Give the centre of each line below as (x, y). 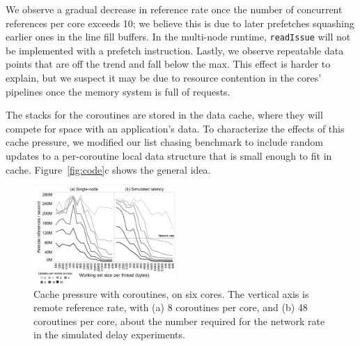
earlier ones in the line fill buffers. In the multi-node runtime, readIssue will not (178, 37)
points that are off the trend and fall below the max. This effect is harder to (168, 64)
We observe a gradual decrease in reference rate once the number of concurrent (174, 9)
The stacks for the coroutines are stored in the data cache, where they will (164, 115)
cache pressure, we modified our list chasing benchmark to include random (164, 142)
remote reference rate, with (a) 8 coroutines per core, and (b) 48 (171, 307)
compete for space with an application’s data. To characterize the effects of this (175, 128)
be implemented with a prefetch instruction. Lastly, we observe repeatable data (175, 50)
